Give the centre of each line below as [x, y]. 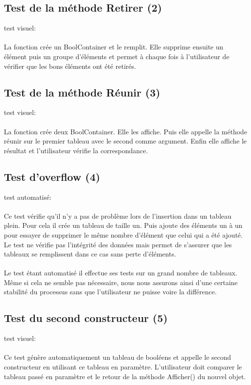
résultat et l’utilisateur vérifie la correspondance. [76, 150]
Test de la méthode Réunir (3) [82, 92]
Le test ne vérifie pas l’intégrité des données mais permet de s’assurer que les [118, 244]
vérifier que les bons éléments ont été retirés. [70, 66]
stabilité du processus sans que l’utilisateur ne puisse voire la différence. [110, 292]
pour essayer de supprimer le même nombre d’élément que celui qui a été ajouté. [123, 234]
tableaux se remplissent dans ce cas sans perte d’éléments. [90, 254]
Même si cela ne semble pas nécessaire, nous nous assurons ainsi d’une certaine [121, 282]
